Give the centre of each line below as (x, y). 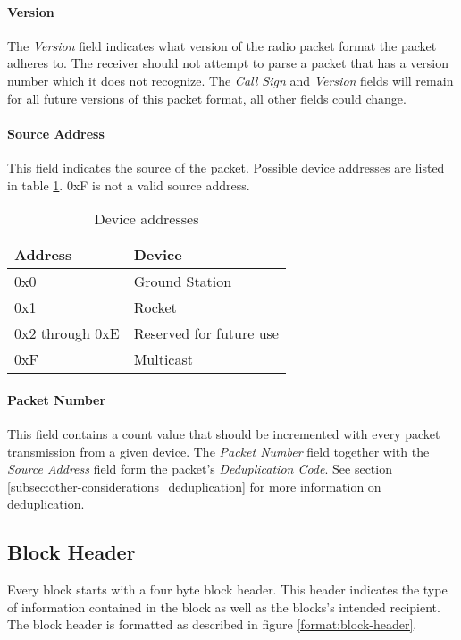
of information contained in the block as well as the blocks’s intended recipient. (224, 606)
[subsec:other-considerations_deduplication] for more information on (194, 486)
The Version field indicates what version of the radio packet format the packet (222, 45)
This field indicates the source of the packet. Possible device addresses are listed (226, 167)
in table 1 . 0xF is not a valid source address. (129, 185)
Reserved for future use (206, 333)
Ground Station (183, 282)
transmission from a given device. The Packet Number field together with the (218, 451)
